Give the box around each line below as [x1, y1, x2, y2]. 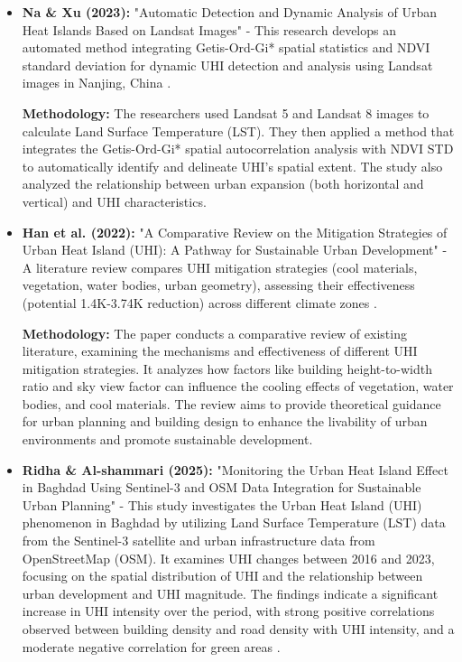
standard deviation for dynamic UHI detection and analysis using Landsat [22, 55, 433, 74]
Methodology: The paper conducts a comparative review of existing [22, 323, 407, 342]
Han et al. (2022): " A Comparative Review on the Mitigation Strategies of [22, 222, 448, 241]
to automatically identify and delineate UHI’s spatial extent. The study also [22, 156, 443, 175]
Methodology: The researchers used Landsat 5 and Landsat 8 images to [22, 103, 430, 122]
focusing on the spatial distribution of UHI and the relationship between [22, 566, 423, 585]
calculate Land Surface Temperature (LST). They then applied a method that [22, 121, 455, 140]
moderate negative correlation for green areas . [22, 637, 281, 656]
